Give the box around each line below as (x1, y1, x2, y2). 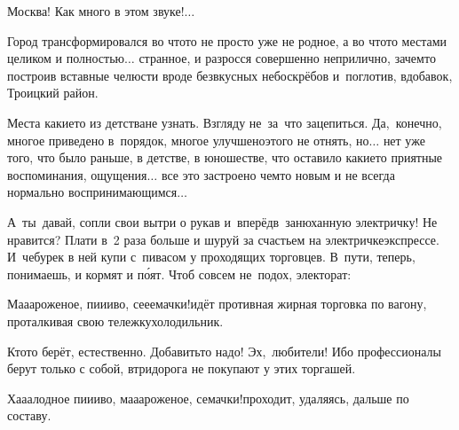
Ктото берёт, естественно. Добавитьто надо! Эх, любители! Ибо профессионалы (7, 341, 441, 360)
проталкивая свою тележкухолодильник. (7, 311, 224, 330)
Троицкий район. (7, 83, 99, 102)
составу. (7, 406, 51, 425)
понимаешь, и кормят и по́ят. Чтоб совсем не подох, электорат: (7, 264, 352, 283)
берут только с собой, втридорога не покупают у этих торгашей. (7, 359, 356, 378)
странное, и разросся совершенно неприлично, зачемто (138, 49, 436, 67)
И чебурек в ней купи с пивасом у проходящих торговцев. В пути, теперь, (7, 247, 415, 266)
